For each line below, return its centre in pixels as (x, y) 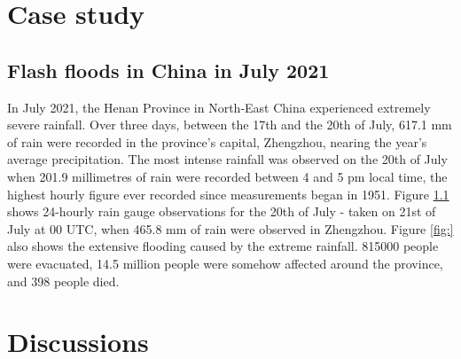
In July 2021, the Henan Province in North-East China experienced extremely (219, 107)
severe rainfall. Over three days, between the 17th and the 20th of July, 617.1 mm (230, 125)
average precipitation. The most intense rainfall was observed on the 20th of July (227, 159)
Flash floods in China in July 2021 (168, 70)
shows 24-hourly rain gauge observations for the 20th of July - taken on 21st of (222, 211)
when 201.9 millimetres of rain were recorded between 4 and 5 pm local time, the (227, 176)
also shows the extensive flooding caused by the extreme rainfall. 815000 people (223, 246)
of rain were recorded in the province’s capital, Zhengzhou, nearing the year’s (217, 141)
